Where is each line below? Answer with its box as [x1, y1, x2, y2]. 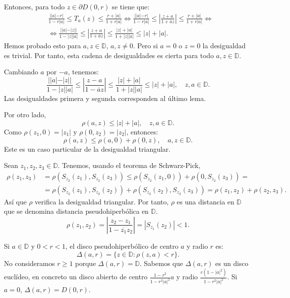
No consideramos [4, 258, 55, 268]
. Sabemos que [139, 258, 183, 268]
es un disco [215, 258, 249, 268]
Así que [4, 196, 27, 206]
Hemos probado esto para [4, 40, 81, 50]
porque [75, 258, 96, 268]
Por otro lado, [4, 109, 46, 120]
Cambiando [4, 66, 38, 77]
